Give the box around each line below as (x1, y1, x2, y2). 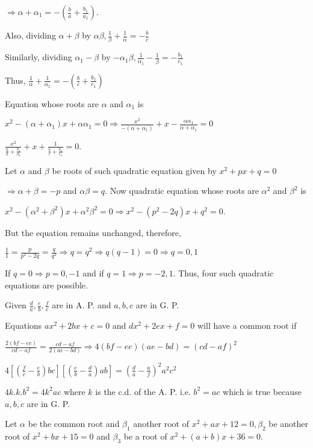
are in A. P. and (52, 299, 111, 311)
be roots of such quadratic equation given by (52, 164, 217, 176)
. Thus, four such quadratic (173, 267, 274, 279)
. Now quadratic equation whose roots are (105, 184, 259, 197)
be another (268, 417, 309, 430)
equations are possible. (5, 278, 88, 291)
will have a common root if (197, 319, 297, 332)
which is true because (223, 385, 302, 397)
